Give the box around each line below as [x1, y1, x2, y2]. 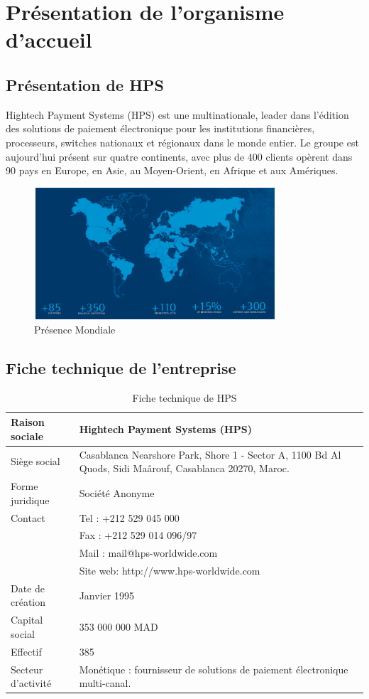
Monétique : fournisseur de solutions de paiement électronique [79, 661, 348, 676]
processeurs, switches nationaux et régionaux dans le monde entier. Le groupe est [6, 134, 359, 149]
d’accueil [6, 25, 92, 54]
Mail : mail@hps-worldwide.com [79, 545, 218, 560]
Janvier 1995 [79, 587, 134, 602]
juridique [11, 492, 50, 507]
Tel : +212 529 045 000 [79, 510, 180, 525]
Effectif [11, 644, 42, 658]
